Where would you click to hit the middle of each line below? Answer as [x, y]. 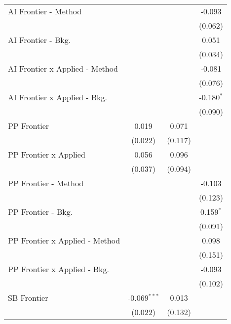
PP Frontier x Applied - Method [64, 240]
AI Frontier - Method [45, 11]
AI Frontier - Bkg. [39, 40]
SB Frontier [28, 298]
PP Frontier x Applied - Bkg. [59, 269]
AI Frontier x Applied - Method [63, 68]
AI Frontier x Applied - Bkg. [58, 97]
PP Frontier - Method [46, 183]
